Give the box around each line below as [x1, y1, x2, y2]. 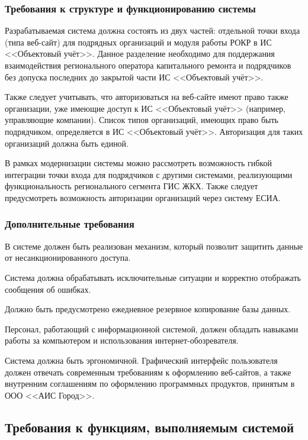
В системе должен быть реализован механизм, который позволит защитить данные [5, 240, 303, 252]
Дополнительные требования [5, 216, 134, 231]
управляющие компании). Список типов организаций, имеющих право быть [5, 114, 278, 126]
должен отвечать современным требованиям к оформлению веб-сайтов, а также [5, 365, 291, 378]
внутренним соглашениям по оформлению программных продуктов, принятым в [5, 377, 295, 390]
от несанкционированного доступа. [5, 251, 131, 264]
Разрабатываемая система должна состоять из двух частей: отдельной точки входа [5, 24, 300, 37]
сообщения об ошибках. [5, 283, 91, 295]
